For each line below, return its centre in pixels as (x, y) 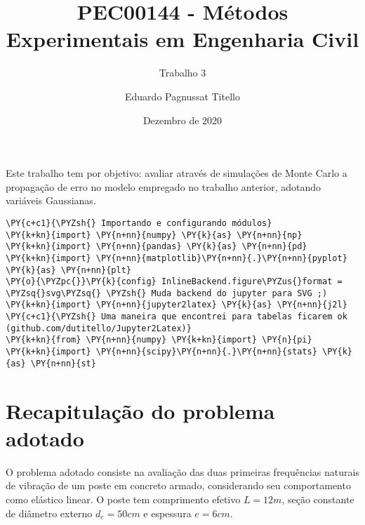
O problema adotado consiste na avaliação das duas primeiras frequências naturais (182, 471)
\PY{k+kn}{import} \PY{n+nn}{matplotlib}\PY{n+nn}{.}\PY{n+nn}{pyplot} (177, 258)
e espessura (167, 513)
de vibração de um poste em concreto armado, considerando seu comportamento (178, 485)
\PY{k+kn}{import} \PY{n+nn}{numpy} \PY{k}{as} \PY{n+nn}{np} (154, 235)
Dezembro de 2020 (182, 120)
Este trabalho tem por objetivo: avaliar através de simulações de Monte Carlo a (177, 173)
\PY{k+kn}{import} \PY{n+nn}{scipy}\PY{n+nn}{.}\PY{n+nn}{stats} (161, 352)
